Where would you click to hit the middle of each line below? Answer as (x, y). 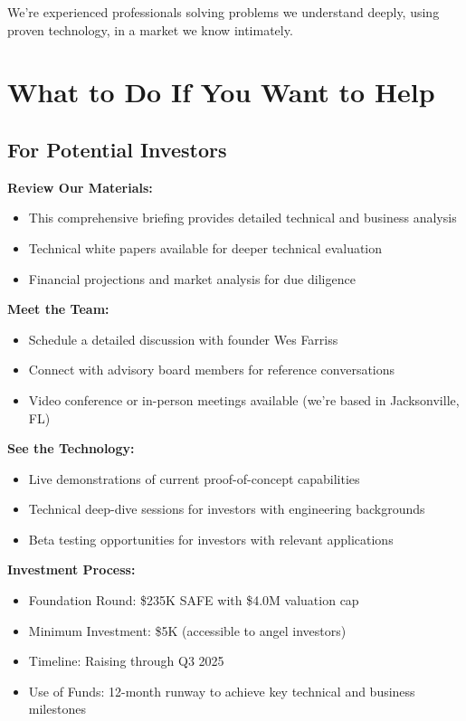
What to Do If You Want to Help (221, 92)
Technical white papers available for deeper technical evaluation (205, 247)
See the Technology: (71, 448)
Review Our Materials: (80, 187)
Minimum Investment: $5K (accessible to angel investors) (187, 630)
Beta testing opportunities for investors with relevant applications (211, 539)
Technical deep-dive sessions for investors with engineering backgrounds (227, 509)
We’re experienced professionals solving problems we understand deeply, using (223, 12)
